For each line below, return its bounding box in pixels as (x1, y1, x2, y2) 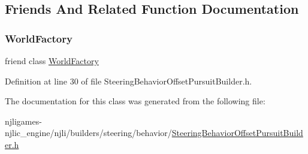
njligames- (5, 114, 42, 127)
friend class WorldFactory (5, 55, 99, 67)
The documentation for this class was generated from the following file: (5, 95, 265, 107)
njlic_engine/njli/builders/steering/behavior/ (5, 126, 172, 139)
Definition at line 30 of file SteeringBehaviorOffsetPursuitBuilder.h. (5, 74, 252, 87)
